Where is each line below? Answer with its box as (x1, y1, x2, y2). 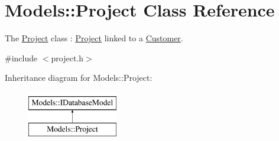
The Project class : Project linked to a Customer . (5, 32, 183, 44)
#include (5, 51, 38, 64)
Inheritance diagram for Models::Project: (5, 71, 153, 84)
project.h (51, 51, 84, 64)
